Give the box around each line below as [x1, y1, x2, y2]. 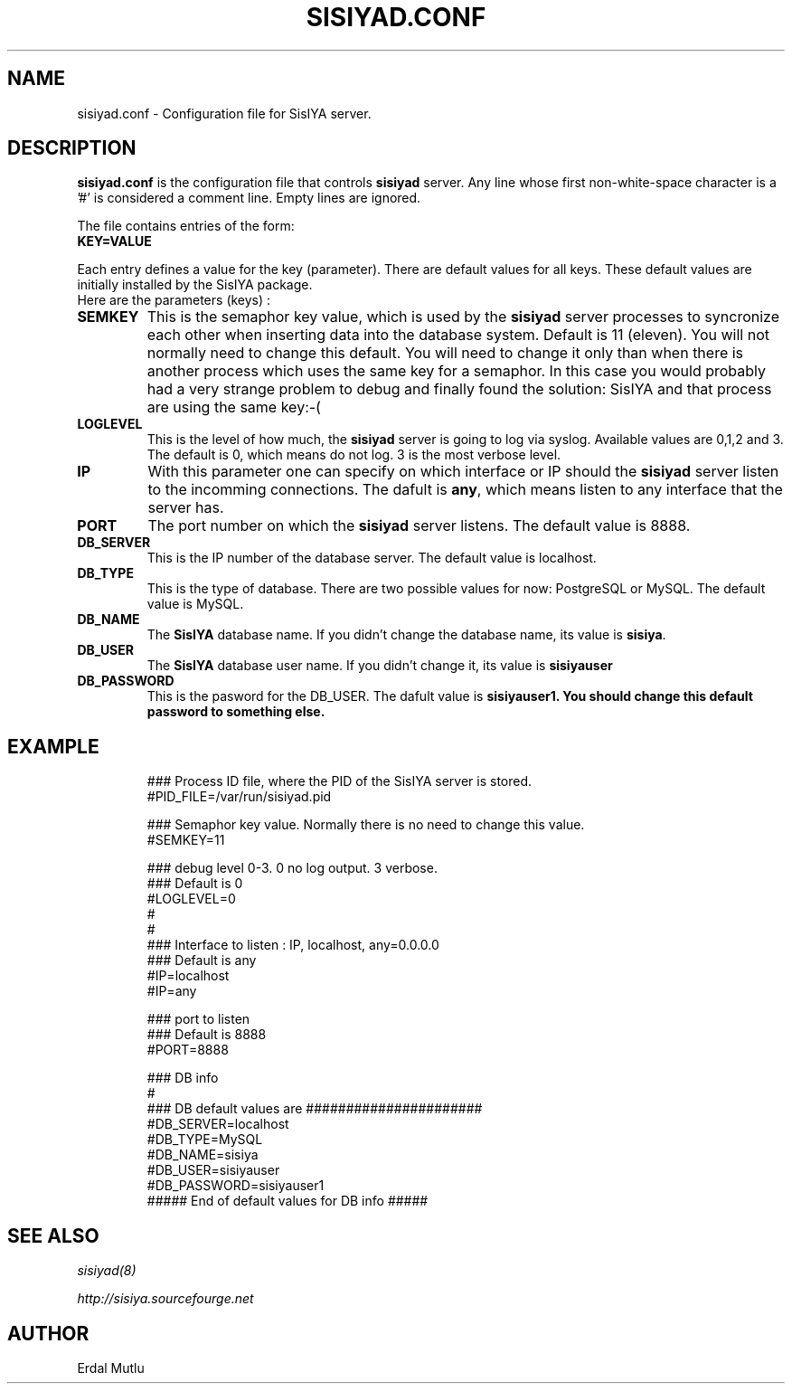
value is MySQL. [146, 596, 244, 612]
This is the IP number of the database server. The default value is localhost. [146, 550, 597, 566]
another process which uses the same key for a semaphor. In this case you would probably [146, 362, 767, 381]
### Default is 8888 [146, 1027, 267, 1043]
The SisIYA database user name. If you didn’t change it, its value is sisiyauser [146, 658, 613, 674]
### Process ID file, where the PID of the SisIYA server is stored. [146, 773, 533, 790]
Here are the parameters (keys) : [77, 292, 271, 308]
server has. [147, 498, 224, 517]
